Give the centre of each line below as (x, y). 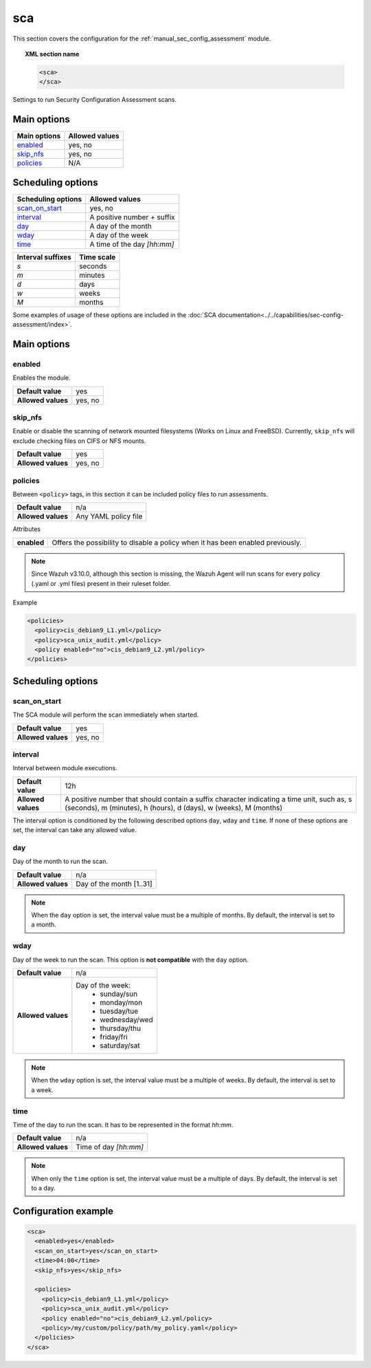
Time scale (98, 257)
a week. (43, 1089)
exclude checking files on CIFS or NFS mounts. (79, 441)
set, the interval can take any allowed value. (75, 830)
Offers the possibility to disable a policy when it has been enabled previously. (177, 542)
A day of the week (119, 235)
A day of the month (121, 226)
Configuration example (63, 1211)
